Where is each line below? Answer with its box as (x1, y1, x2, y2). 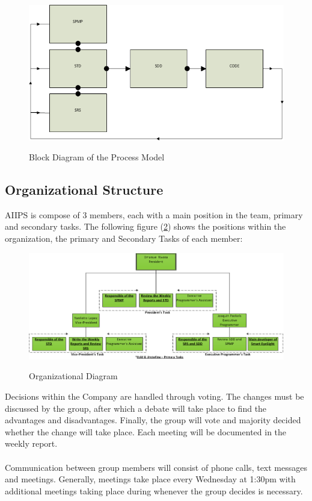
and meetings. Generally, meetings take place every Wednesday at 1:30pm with (5, 473, 296, 485)
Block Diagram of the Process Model (29, 151, 165, 163)
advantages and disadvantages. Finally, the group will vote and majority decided (5, 414, 301, 426)
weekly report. (5, 437, 58, 450)
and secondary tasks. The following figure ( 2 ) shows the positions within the (5, 220, 286, 233)
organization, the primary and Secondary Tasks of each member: (5, 232, 243, 245)
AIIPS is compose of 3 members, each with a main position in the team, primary (5, 208, 303, 221)
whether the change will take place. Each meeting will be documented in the (5, 425, 287, 438)
